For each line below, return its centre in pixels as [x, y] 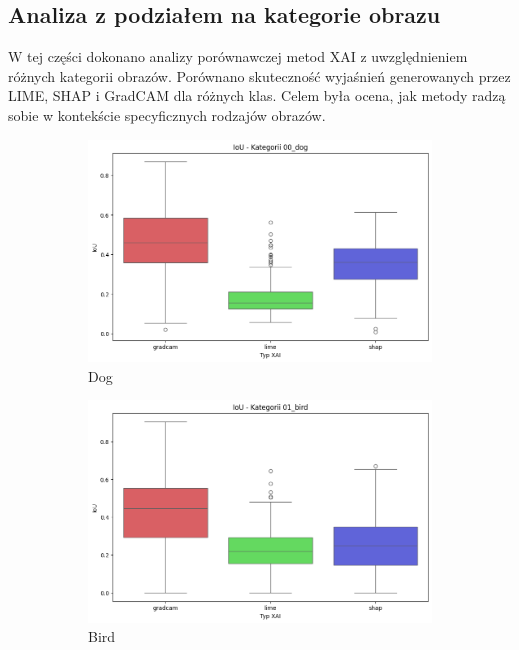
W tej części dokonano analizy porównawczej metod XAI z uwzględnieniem [238, 56]
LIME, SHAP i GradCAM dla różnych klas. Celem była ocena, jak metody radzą [257, 95]
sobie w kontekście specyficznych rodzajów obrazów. [167, 114]
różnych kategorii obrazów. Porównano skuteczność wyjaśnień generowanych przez [259, 75]
